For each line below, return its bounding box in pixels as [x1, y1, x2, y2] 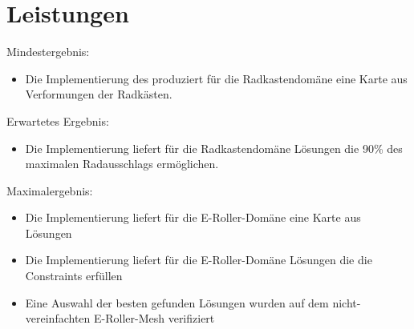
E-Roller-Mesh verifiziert [94, 310, 215, 327]
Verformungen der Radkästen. [25, 86, 172, 102]
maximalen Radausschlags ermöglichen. [25, 155, 219, 172]
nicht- [332, 294, 361, 311]
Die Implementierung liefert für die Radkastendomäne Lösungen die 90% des [25, 139, 403, 156]
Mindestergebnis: [6, 43, 90, 60]
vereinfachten [25, 310, 91, 327]
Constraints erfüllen [25, 267, 123, 284]
